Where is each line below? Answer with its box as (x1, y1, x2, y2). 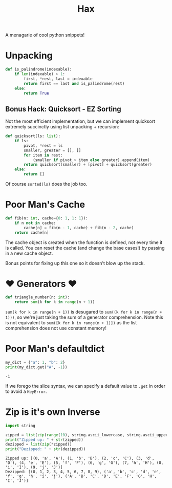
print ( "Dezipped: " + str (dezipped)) (5, 447, 86, 452)
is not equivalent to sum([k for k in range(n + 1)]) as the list (5, 320, 137, 326)
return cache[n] (14, 230, 50, 235)
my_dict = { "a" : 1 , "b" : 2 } (5, 360, 66, 365)
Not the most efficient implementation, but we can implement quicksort (5, 118, 155, 124)
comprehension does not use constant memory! (5, 325, 106, 331)
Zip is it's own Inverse (5, 406, 100, 418)
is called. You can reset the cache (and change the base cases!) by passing (5, 245, 165, 251)
